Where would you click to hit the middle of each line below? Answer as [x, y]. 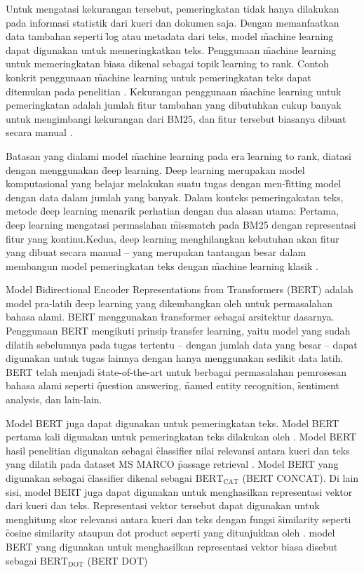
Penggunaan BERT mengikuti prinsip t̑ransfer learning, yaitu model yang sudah [178, 331]
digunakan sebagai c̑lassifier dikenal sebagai [99, 478]
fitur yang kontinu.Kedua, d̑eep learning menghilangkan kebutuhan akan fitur [173, 238]
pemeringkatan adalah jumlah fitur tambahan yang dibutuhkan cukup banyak [174, 105]
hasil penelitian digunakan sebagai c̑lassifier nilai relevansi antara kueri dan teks [178, 450]
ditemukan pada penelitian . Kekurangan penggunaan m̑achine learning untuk [174, 91]
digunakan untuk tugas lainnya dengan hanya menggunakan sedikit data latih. [175, 358]
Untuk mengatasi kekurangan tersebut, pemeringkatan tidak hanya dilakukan [173, 8]
